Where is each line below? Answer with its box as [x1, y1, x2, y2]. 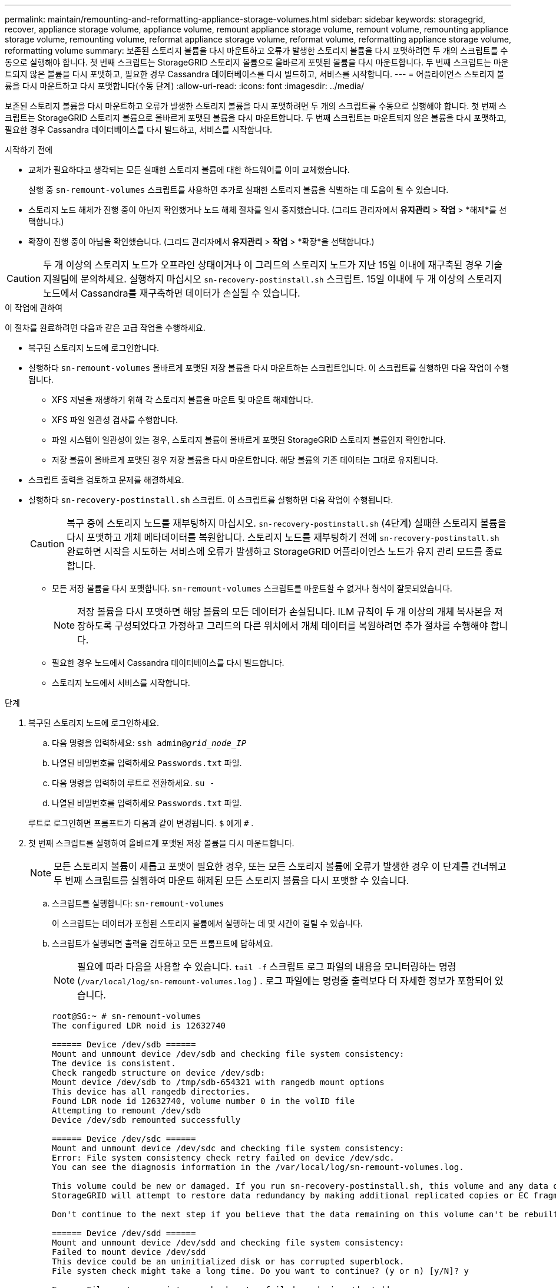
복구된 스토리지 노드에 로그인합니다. [28, 343, 159, 353]
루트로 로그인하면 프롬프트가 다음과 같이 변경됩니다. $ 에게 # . [28, 818, 254, 828]
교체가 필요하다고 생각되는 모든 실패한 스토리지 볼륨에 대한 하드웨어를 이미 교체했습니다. [28, 165, 350, 175]
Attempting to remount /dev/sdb [52, 1106, 201, 1115]
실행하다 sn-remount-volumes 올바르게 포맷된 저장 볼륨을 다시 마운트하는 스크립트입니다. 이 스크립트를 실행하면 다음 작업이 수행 [28, 363, 509, 373]
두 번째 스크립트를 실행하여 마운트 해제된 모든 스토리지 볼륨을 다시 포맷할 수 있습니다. [54, 875, 409, 886]
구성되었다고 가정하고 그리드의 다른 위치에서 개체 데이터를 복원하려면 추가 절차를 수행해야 [114, 620, 488, 632]
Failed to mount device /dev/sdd [52, 1247, 206, 1257]
